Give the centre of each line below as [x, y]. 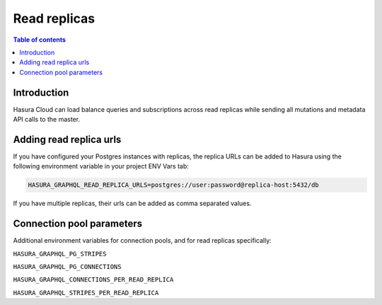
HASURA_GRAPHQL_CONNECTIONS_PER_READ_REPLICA [93, 280]
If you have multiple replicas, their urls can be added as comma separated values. [132, 203]
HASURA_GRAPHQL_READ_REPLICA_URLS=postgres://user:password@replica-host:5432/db [174, 185]
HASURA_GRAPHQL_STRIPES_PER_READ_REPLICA [86, 293]
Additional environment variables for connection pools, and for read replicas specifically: [142, 241]
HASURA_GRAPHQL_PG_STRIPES [60, 254]
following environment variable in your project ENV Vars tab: [101, 166]
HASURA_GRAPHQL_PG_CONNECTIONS [67, 266]
